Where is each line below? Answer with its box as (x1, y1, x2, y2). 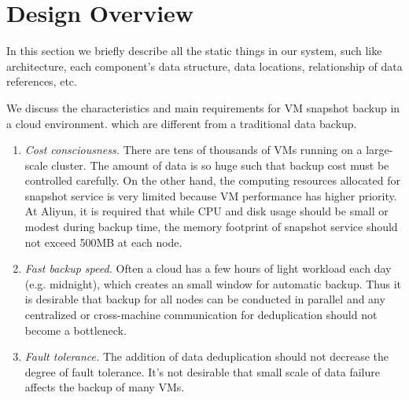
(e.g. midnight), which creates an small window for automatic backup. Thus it (24, 275, 402, 292)
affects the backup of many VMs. (24, 379, 185, 395)
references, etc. (6, 73, 77, 90)
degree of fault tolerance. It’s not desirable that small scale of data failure (24, 363, 380, 380)
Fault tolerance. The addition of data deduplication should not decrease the (24, 348, 389, 365)
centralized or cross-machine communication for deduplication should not (24, 306, 378, 323)
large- (366, 141, 393, 158)
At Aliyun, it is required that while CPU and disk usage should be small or (24, 203, 389, 219)
